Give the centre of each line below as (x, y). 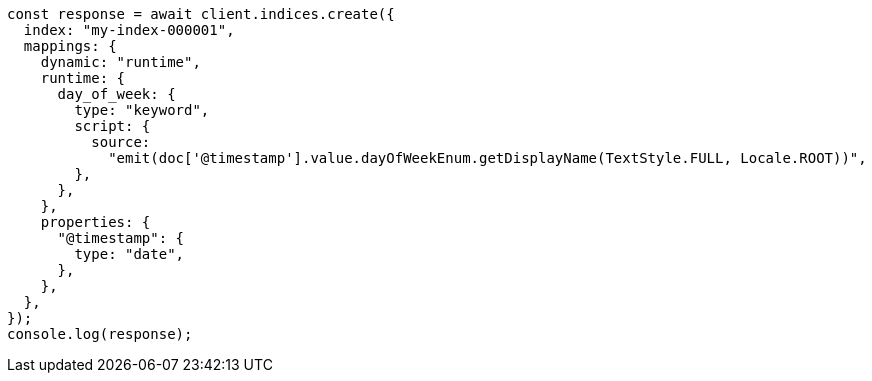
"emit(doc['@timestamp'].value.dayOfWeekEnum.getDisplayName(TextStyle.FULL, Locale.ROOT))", (487, 158)
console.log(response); (100, 334)
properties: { (95, 222)
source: (121, 142)
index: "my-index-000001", (129, 30)
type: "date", (129, 254)
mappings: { (70, 46)
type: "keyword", (142, 110)
